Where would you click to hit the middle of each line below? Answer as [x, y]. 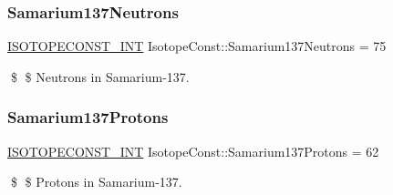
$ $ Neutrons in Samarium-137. [100, 76]
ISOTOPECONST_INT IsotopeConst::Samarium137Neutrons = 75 [197, 46]
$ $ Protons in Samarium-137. [96, 182]
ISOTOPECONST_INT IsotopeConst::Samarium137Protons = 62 [193, 151]
